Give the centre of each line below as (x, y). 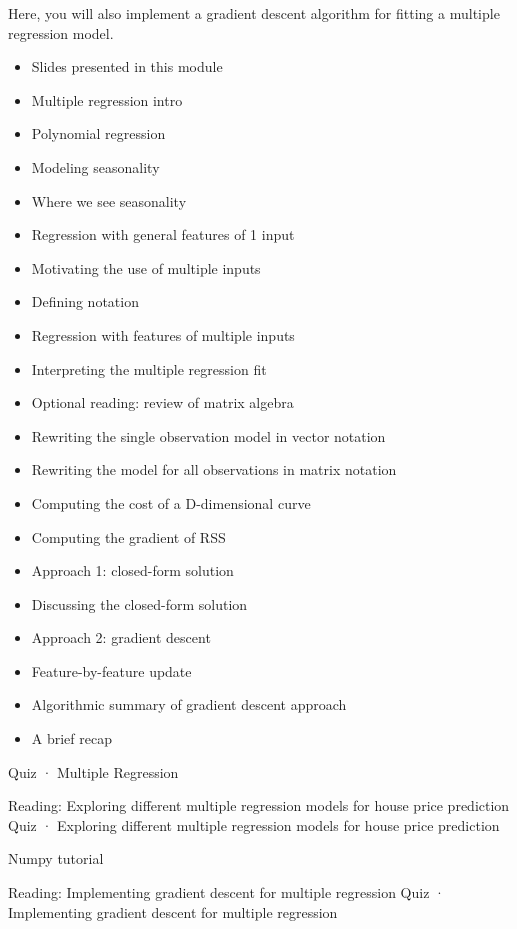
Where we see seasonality (109, 200)
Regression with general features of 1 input (163, 234)
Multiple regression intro (107, 99)
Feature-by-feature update (111, 670)
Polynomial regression (98, 133)
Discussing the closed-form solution (139, 603)
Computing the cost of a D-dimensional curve (171, 502)
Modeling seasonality (95, 166)
